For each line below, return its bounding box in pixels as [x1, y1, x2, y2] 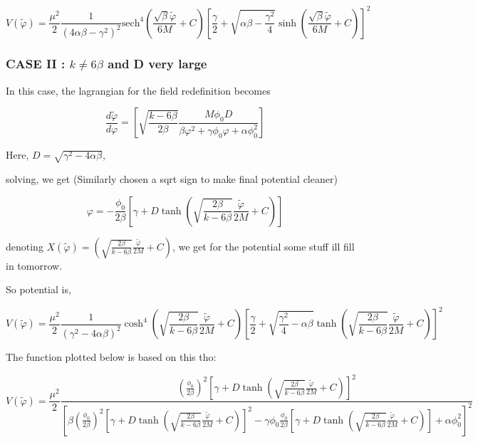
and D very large [108, 55, 207, 73]
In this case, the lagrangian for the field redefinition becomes [6, 83, 271, 98]
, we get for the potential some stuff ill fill [172, 238, 355, 253]
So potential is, [6, 282, 71, 297]
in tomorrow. [6, 258, 63, 273]
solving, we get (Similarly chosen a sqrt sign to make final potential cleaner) [6, 171, 338, 186]
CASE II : [6, 55, 66, 73]
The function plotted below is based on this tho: [6, 349, 217, 364]
